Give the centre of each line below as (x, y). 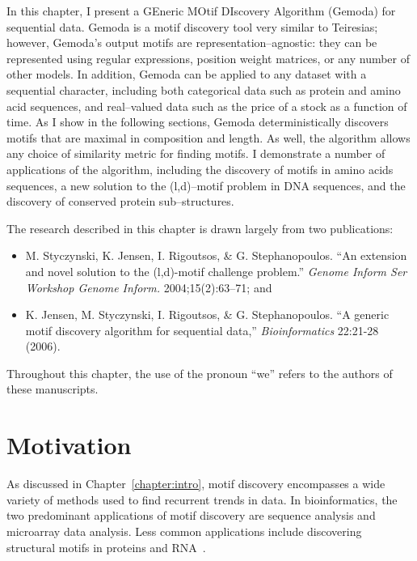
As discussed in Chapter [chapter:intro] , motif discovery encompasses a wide (196, 484)
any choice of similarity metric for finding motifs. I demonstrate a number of (196, 153)
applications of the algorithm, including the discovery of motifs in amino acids (200, 169)
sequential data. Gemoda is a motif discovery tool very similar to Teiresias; (192, 26)
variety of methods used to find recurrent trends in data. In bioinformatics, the (202, 499)
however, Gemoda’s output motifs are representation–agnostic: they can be (192, 42)
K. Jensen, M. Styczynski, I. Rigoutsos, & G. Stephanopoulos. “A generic (207, 314)
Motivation (69, 445)
